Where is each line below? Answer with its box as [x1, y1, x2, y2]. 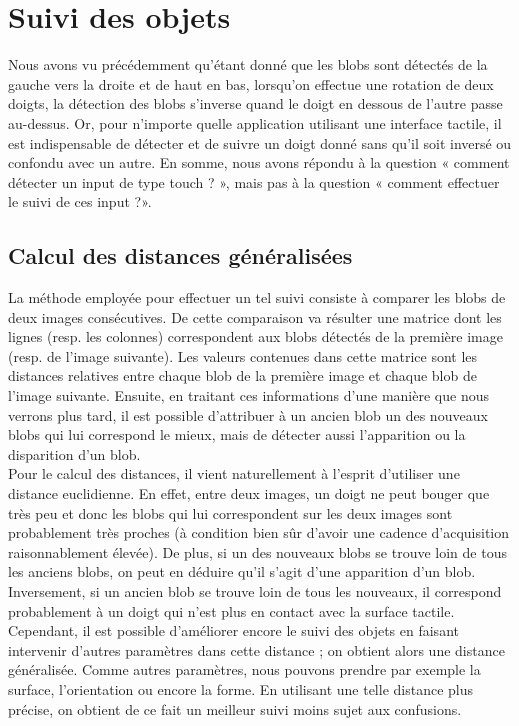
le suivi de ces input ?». [8, 191, 152, 212]
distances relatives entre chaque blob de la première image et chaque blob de [8, 365, 477, 386]
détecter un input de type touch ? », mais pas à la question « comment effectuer [8, 171, 500, 192]
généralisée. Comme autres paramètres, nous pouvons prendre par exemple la [8, 659, 481, 680]
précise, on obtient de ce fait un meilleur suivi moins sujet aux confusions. [8, 698, 462, 719]
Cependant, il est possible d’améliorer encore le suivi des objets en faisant [8, 620, 459, 641]
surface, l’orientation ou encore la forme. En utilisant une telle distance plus [8, 678, 474, 699]
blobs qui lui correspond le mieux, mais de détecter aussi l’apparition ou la [8, 424, 466, 445]
